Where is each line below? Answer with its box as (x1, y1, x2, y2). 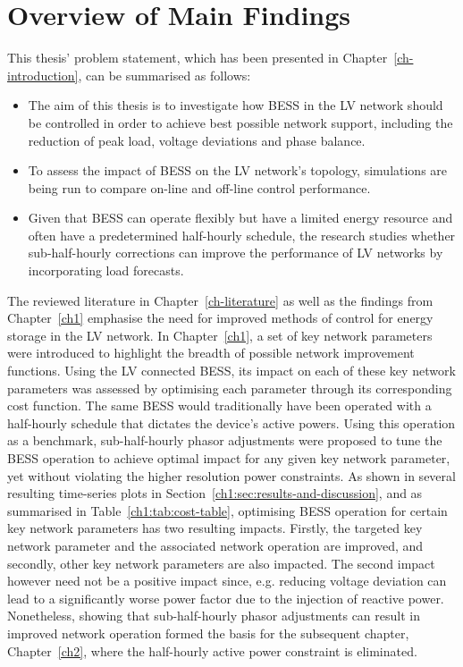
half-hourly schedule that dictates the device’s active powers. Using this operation (7, 413, 456, 432)
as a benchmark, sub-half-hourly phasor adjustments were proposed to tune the (7, 431, 442, 450)
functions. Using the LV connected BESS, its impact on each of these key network (7, 361, 456, 380)
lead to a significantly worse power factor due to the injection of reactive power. (7, 588, 444, 607)
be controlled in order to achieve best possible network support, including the (28, 113, 453, 131)
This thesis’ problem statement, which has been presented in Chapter (7, 48, 388, 67)
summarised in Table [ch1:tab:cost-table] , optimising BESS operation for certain (7, 501, 448, 519)
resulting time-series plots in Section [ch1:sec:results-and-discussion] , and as (7, 484, 423, 502)
